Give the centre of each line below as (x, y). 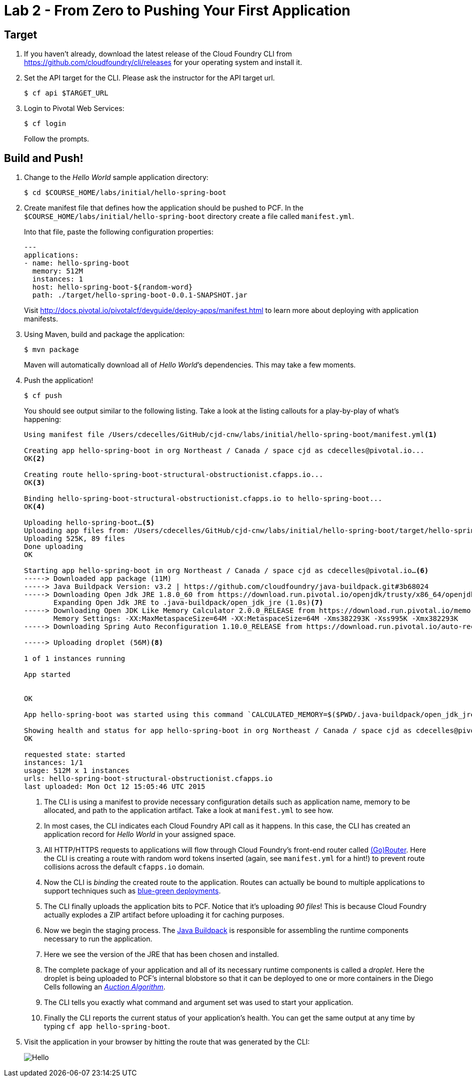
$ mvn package (51, 350)
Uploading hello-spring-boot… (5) (89, 523)
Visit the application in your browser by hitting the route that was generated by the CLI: (167, 1042)
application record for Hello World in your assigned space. (140, 834)
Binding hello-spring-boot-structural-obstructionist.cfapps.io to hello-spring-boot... (203, 499)
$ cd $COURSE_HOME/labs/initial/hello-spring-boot (125, 193)
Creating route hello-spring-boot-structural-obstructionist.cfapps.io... (174, 475)
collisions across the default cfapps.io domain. (124, 867)
